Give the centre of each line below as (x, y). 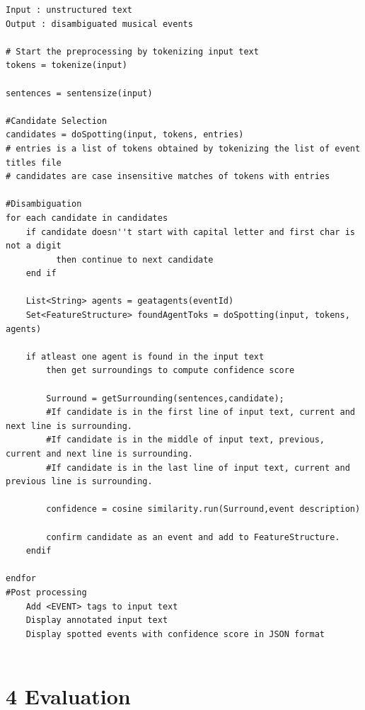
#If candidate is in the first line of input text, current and (201, 412)
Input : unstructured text (69, 10)
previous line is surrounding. (79, 482)
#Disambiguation (44, 204)
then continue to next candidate (135, 259)
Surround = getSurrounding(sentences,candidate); (165, 398)
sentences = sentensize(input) (79, 93)
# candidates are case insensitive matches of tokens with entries (168, 177)
